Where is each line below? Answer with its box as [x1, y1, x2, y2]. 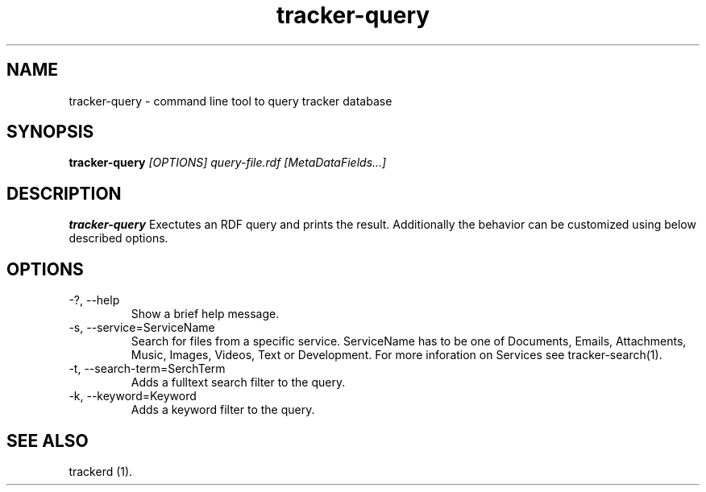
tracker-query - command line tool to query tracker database [69, 93, 392, 108]
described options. [69, 231, 168, 246]
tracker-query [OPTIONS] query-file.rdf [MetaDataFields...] [69, 155, 387, 170]
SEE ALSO [6, 430, 89, 451]
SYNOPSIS [6, 122, 94, 143]
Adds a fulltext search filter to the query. [131, 375, 346, 390]
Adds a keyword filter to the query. [131, 403, 315, 417]
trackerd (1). [69, 464, 133, 478]
